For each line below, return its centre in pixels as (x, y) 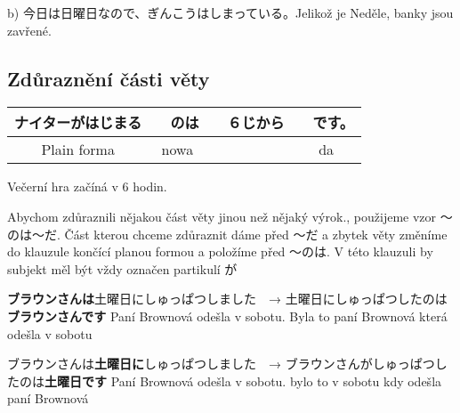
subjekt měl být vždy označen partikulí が (122, 268)
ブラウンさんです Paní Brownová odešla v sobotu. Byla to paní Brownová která (227, 316)
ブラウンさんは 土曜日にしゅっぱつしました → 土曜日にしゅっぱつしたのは (227, 299)
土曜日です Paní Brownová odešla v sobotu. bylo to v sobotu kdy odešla (243, 381)
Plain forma (78, 150)
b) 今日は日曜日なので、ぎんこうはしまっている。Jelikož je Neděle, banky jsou (230, 12)
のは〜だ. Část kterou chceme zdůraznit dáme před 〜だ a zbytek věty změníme (227, 234)
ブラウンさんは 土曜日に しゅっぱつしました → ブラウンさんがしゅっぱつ (221, 364)
